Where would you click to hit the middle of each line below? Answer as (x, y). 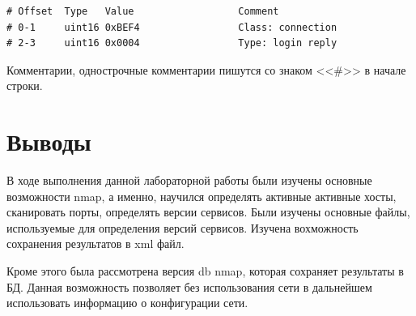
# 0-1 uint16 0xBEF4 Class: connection (172, 27)
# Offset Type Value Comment (143, 11)
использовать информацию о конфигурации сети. (127, 303)
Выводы (49, 141)
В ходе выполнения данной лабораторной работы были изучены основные (189, 180)
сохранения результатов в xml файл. (96, 243)
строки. (25, 85)
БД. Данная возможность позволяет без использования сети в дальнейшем (189, 286)
